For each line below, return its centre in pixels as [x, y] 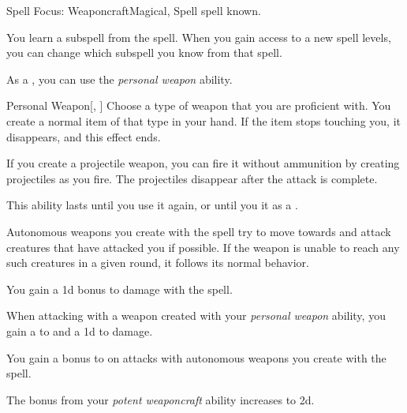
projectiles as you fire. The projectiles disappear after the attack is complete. [192, 178]
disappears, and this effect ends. [84, 136]
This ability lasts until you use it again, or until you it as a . [152, 205]
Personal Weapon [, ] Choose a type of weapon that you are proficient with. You [199, 105]
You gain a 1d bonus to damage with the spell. [119, 289]
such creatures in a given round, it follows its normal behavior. [158, 263]
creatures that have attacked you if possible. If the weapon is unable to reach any [203, 247]
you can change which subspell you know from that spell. [144, 53]
